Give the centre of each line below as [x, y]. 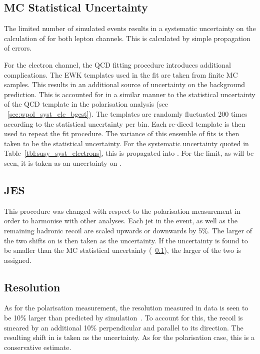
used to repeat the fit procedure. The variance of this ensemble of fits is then [122, 133]
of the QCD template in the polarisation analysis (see [86, 104]
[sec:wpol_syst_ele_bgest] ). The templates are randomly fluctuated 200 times [127, 113]
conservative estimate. [38, 347]
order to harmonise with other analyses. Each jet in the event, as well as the [121, 221]
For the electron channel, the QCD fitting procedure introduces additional [117, 64]
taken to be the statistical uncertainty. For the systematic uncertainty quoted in [126, 143]
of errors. [18, 48]
